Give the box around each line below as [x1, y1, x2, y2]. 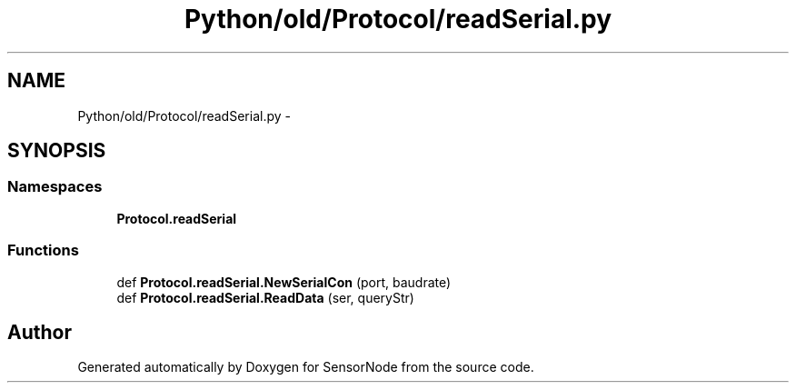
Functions [7, 241, 79, 260]
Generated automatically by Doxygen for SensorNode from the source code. [77, 359, 534, 375]
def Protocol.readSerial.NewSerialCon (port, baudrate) [116, 274, 452, 290]
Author [7, 320, 72, 344]
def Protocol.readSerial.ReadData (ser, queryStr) [116, 289, 414, 305]
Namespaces [7, 177, 103, 196]
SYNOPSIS [7, 139, 106, 163]
